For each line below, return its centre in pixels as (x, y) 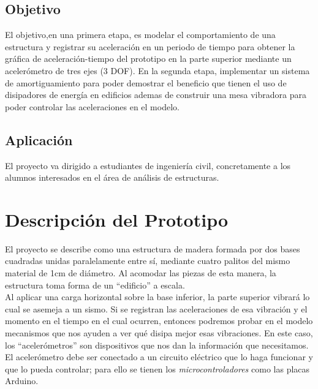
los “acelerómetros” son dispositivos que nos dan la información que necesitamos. (157, 345)
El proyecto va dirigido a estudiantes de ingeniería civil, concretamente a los (148, 165)
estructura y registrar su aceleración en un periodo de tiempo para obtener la (150, 46)
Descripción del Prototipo (117, 219)
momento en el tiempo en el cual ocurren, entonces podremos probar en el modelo (159, 321)
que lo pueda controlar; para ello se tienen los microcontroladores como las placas (157, 368)
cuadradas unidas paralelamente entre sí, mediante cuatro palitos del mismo (148, 261)
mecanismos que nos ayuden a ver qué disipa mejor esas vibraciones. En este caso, (159, 333)
